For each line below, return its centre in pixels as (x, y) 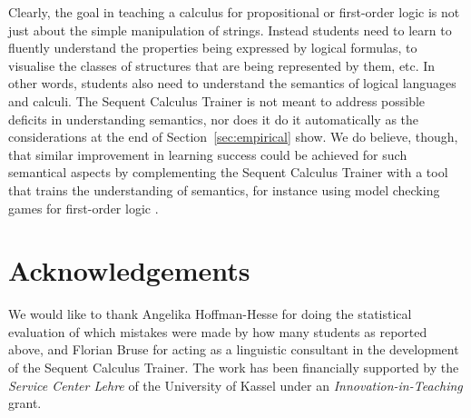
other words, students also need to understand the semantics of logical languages (232, 83)
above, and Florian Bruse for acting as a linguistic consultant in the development (234, 349)
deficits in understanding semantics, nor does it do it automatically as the (214, 119)
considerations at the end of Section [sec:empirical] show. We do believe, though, (233, 137)
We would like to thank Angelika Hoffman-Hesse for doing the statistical (210, 314)
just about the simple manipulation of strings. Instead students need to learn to (230, 30)
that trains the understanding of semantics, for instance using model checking (224, 189)
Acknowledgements (129, 270)
